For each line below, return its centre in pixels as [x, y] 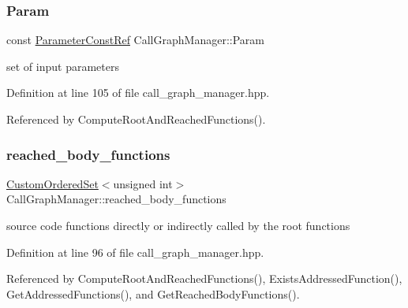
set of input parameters [63, 66]
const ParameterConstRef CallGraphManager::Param [135, 40]
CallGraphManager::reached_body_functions [116, 199]
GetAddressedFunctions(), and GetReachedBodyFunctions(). [153, 293]
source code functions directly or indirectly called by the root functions [178, 225]
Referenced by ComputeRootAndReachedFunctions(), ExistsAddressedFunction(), [204, 278]
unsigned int [143, 183]
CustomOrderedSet [52, 183]
